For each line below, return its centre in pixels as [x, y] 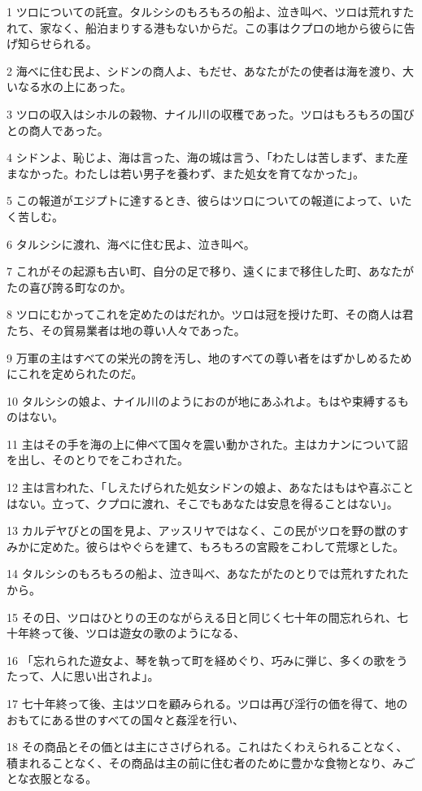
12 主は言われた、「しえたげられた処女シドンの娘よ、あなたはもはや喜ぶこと [210, 487]
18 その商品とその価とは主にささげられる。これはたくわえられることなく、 [207, 747]
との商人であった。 [58, 130]
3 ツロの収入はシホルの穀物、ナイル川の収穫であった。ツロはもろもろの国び [211, 113]
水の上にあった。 [86, 87]
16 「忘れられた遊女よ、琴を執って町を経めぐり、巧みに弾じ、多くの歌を [202, 660]
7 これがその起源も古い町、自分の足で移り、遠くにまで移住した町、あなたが [211, 271]
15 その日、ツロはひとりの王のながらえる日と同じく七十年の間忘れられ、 [202, 617]
